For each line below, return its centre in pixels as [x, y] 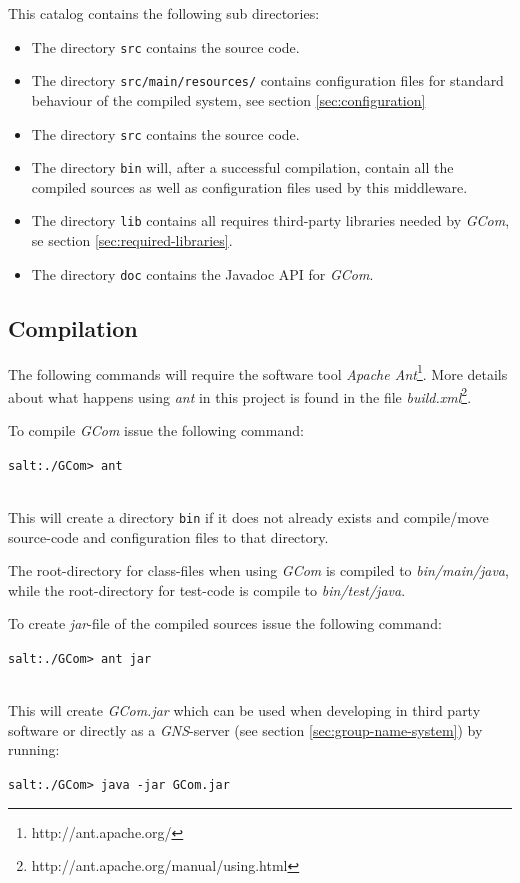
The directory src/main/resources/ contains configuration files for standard [267, 80]
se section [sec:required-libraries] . [132, 240]
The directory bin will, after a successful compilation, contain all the [242, 167]
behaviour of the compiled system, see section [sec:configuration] [228, 99]
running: [34, 749]
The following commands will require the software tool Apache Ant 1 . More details [258, 372]
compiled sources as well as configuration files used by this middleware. [249, 186]
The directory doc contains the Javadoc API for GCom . [202, 273]
